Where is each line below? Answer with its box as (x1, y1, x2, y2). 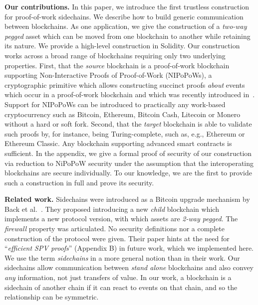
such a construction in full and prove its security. (4, 177, 154, 187)
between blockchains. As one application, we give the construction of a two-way (4, 21, 247, 31)
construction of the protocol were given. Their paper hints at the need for (4, 233, 230, 243)
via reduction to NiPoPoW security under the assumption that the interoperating (4, 157, 254, 168)
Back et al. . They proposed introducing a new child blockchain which (4, 203, 219, 214)
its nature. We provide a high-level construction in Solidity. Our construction (4, 40, 240, 51)
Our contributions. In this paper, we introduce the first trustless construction (4, 1, 250, 11)
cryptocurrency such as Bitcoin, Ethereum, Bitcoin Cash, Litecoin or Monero (4, 109, 241, 119)
